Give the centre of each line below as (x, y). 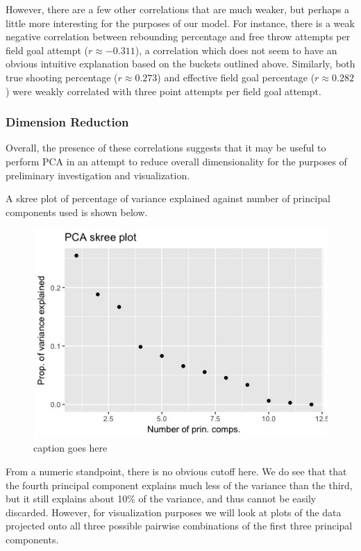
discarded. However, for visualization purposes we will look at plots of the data (174, 512)
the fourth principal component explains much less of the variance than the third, (179, 485)
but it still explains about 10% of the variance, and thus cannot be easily (161, 499)
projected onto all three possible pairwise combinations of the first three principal (179, 526)
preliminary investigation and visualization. (98, 175)
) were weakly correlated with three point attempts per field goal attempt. (163, 91)
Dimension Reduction (67, 122)
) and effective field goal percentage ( (236, 77)
